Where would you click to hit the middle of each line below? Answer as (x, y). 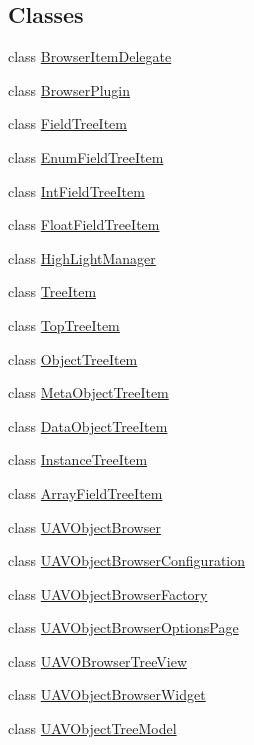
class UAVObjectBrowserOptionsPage (123, 627)
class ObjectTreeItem (73, 358)
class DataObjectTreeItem (88, 425)
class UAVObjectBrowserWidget (107, 694)
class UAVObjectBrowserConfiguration (127, 560)
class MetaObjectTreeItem (88, 392)
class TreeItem (52, 291)
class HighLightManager (82, 257)
